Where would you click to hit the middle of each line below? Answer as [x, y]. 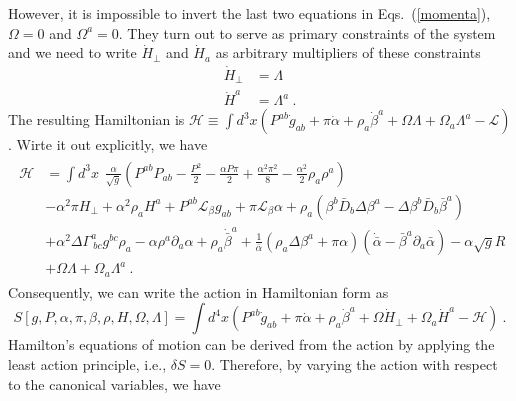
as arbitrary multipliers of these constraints [348, 52]
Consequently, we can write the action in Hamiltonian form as [198, 291]
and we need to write [72, 52]
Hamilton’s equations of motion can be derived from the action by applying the [251, 344]
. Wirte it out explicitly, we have [108, 144]
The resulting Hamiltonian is [96, 119]
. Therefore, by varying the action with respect [354, 364]
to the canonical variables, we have [114, 383]
